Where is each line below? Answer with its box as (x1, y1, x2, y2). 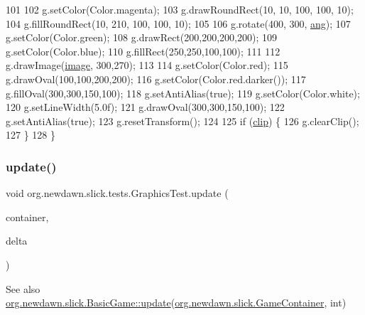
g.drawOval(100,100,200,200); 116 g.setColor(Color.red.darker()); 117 (6, 71, 306, 86)
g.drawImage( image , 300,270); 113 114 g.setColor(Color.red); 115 (6, 58, 288, 73)
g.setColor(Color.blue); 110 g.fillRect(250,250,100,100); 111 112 (6, 43, 280, 58)
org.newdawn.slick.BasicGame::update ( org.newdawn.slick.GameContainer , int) (6, 295, 347, 310)
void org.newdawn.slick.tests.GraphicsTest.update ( (6, 186, 229, 201)
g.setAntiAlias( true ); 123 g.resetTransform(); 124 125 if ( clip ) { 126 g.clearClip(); (6, 113, 359, 128)
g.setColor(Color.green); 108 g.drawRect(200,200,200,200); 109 (6, 30, 277, 45)
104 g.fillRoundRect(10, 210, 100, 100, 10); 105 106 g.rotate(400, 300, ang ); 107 (6, 16, 351, 31)
